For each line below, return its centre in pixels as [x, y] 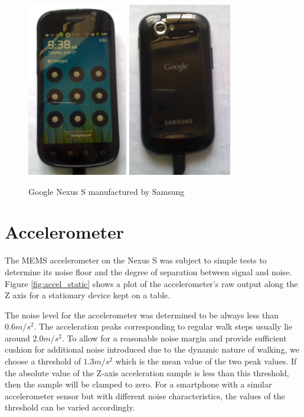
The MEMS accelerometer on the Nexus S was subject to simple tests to [136, 260]
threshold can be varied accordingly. [70, 407]
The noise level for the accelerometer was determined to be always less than [142, 315]
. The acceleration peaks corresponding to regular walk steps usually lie [163, 326]
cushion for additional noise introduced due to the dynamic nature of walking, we [152, 349]
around [17, 338]
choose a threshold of [43, 361]
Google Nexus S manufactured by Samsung [107, 191]
